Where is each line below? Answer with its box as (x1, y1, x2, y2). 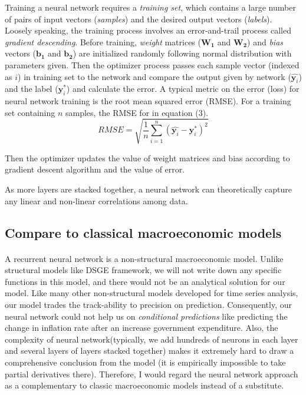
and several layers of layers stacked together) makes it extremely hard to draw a (5, 344, 294, 357)
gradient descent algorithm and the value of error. (5, 163, 185, 175)
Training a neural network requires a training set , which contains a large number (5, 1, 296, 13)
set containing (5, 106, 55, 118)
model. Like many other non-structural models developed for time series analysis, (5, 287, 298, 299)
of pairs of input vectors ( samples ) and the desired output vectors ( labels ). (5, 12, 272, 25)
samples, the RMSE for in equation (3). (65, 106, 209, 118)
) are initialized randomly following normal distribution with (73, 47, 292, 59)
